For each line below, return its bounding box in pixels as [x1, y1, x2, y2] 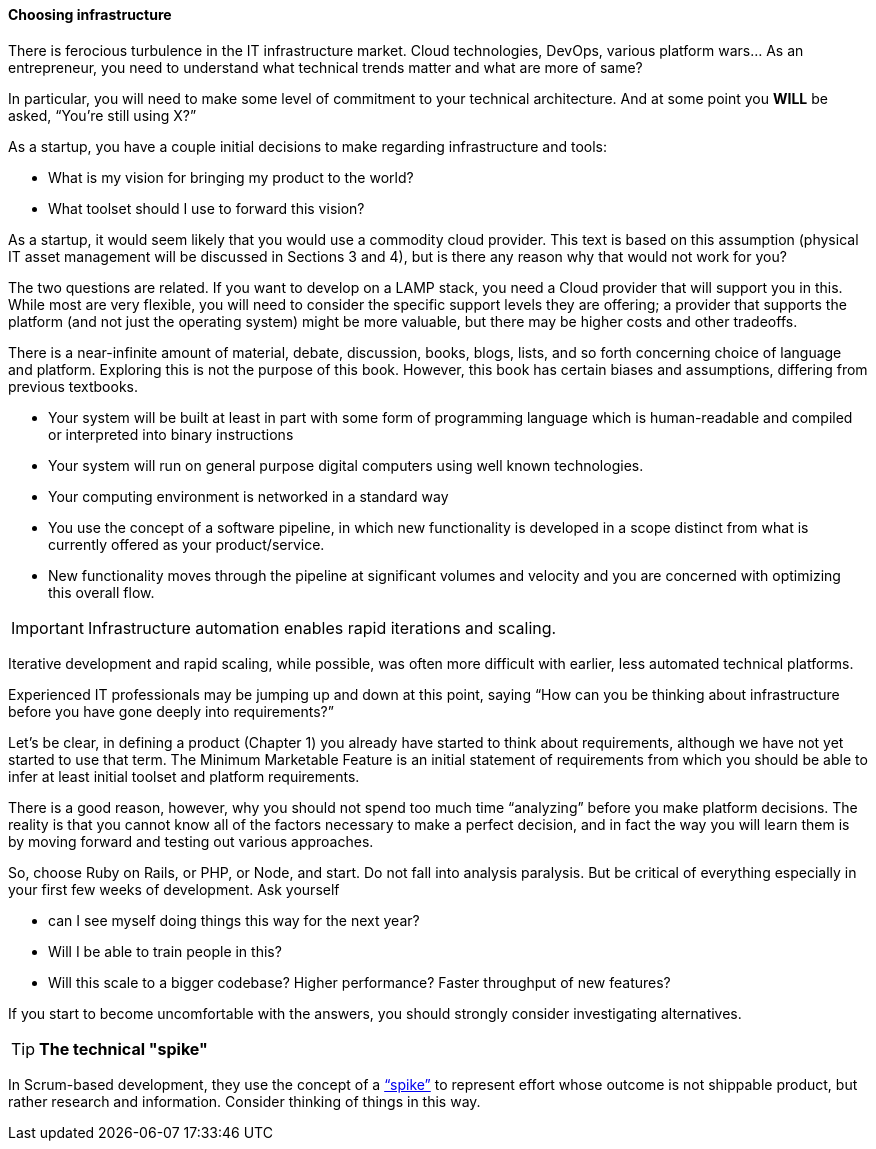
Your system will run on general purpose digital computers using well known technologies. [48, 456, 644, 474]
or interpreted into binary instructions [48, 425, 294, 443]
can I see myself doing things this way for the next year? [48, 911, 420, 929]
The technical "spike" [39, 1038, 208, 1059]
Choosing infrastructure [8, 6, 172, 23]
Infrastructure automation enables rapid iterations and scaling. [87, 617, 557, 638]
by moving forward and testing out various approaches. [8, 832, 374, 850]
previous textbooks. [8, 377, 139, 395]
